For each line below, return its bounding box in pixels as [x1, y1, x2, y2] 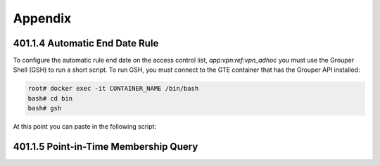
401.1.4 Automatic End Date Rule [13, 37, 159, 49]
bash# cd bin [27, 94, 73, 102]
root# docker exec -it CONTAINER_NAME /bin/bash [27, 84, 199, 93]
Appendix [13, 11, 72, 26]
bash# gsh [27, 104, 62, 113]
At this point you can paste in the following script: [13, 122, 157, 131]
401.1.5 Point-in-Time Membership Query [13, 141, 198, 153]
